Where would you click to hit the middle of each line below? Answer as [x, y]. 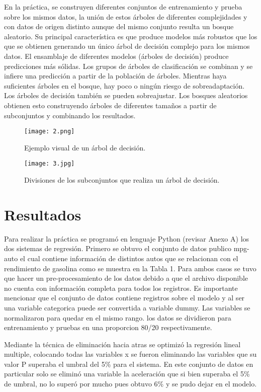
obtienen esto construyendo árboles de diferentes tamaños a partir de [110, 105]
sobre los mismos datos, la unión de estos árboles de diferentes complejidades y [126, 16]
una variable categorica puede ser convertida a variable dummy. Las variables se [127, 307]
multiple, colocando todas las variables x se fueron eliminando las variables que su [130, 354]
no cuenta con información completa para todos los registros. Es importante [121, 288]
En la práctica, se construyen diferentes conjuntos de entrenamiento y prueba [123, 7]
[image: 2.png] [50, 132]
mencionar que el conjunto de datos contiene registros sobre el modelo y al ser [124, 298]
